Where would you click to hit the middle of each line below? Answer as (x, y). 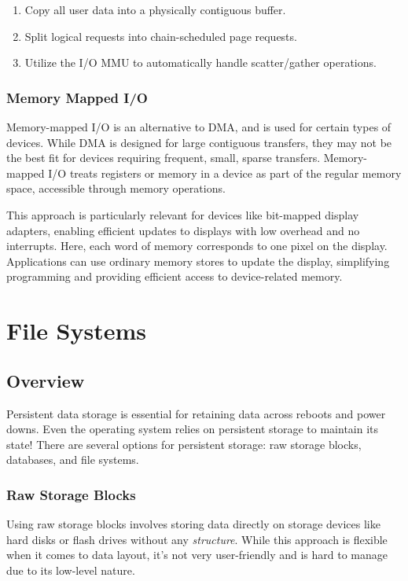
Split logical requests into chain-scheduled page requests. (161, 36)
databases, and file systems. (73, 460)
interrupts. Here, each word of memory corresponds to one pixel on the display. (197, 246)
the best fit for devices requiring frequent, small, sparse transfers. (164, 158)
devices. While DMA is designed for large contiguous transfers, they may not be (199, 142)
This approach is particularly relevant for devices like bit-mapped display (183, 214)
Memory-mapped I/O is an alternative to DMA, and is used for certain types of (199, 127)
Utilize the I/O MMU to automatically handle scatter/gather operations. (200, 63)
